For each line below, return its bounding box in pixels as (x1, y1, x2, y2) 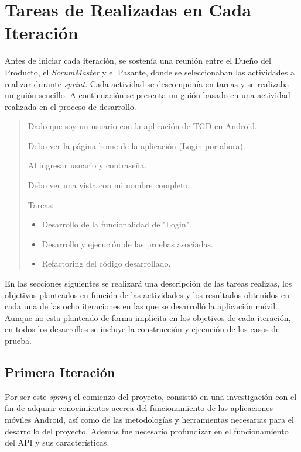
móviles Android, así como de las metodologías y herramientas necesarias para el (5, 413, 294, 425)
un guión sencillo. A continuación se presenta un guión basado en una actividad (5, 89, 290, 101)
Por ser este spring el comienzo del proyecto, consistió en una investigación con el (5, 390, 297, 402)
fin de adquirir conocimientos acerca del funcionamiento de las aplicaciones (5, 402, 273, 414)
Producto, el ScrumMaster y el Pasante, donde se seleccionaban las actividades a (5, 65, 295, 78)
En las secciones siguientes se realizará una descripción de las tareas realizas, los (5, 277, 292, 289)
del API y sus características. (5, 436, 110, 448)
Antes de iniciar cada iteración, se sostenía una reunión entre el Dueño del (5, 54, 271, 67)
